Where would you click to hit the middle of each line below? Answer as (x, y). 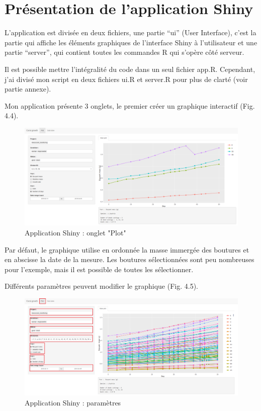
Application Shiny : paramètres (73, 402)
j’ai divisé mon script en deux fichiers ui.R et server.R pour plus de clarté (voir (126, 79)
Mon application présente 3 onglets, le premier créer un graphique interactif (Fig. (130, 105)
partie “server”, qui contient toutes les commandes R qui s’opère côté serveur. (124, 52)
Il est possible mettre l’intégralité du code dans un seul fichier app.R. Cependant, (130, 69)
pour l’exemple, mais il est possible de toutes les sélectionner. (99, 269)
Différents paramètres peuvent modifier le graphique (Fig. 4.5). (101, 286)
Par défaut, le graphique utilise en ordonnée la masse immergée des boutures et (127, 249)
